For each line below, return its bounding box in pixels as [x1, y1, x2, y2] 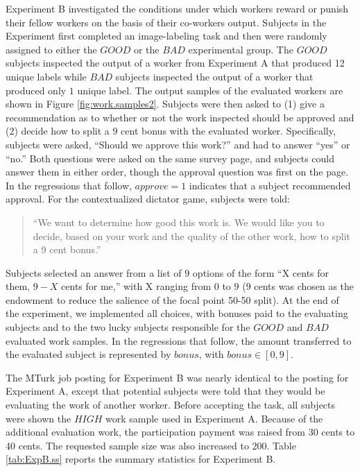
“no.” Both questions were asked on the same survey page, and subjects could [6, 151, 335, 165]
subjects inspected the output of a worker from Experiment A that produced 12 [6, 55, 345, 70]
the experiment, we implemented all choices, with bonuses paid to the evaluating [6, 306, 348, 320]
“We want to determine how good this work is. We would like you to [33, 214, 325, 229]
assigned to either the [6, 42, 97, 56]
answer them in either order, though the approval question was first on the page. [6, 164, 349, 179]
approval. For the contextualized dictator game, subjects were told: [6, 191, 291, 206]
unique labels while [6, 69, 87, 83]
